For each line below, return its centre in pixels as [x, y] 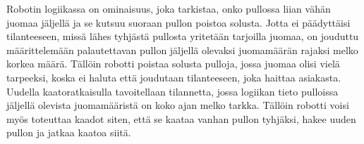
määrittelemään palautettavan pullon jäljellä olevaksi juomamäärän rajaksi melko [182, 50]
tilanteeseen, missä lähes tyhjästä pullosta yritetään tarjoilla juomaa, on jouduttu [183, 36]
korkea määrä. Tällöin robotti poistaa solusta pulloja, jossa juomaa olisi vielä [173, 64]
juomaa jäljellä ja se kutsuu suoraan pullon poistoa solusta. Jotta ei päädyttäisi [178, 22]
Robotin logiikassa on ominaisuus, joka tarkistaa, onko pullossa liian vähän [169, 8]
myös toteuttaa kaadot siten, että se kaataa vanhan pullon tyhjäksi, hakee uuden [181, 118]
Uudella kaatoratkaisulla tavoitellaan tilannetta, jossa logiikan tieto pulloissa [172, 91]
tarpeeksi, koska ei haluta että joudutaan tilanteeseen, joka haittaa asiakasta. [174, 77]
